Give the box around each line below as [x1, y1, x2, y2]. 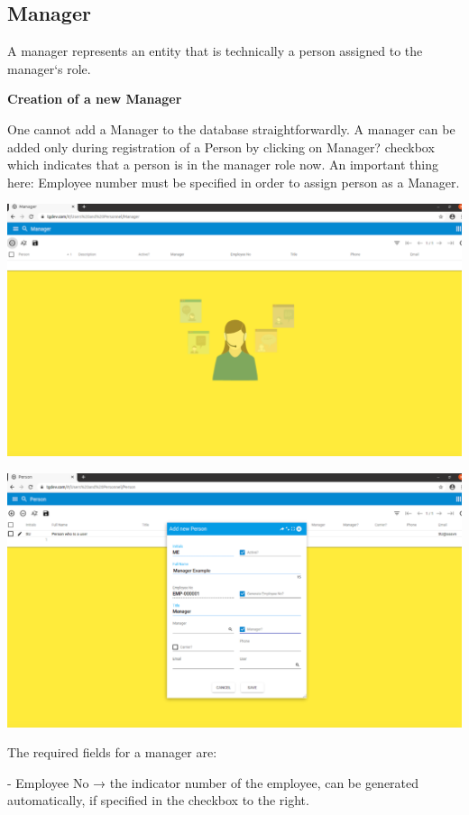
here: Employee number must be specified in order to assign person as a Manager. [7, 172, 460, 191]
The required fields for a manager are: [7, 743, 217, 762]
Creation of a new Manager [7, 89, 182, 108]
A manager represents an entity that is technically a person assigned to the [7, 41, 423, 60]
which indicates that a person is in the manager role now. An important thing [7, 155, 438, 174]
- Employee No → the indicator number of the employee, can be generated [7, 773, 419, 792]
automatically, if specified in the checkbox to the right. [7, 791, 309, 810]
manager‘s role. [7, 59, 91, 78]
